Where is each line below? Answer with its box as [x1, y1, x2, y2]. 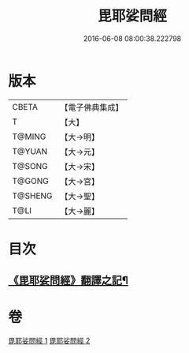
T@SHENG [12, 190, 53, 201]
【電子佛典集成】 [60, 102, 124, 113]
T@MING [12, 131, 46, 142]
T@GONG [12, 175, 49, 186]
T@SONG [12, 160, 49, 171]
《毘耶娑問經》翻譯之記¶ [8, 274, 128, 287]
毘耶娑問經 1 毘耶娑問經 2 [8, 336, 91, 346]
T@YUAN [12, 145, 48, 156]
